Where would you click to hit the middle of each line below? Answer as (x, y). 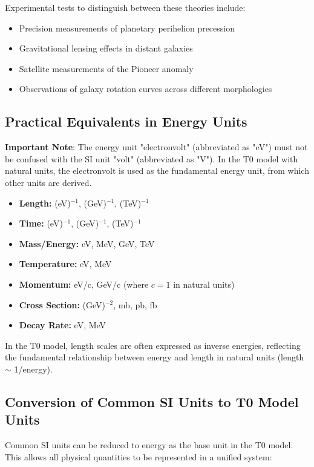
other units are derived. (48, 182)
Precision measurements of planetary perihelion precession (127, 28)
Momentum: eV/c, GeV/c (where (84, 284)
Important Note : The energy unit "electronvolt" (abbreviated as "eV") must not (156, 147)
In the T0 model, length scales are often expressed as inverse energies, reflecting (153, 345)
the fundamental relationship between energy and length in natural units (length (155, 357)
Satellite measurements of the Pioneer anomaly (106, 68)
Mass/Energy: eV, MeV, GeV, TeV (87, 243)
